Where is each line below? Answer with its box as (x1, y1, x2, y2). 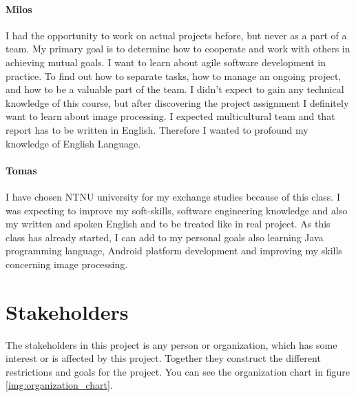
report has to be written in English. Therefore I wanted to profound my (6, 122, 308, 136)
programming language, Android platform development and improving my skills (6, 243, 342, 258)
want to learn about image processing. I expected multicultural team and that (6, 109, 335, 123)
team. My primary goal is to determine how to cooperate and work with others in (6, 41, 350, 56)
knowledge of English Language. (6, 136, 141, 150)
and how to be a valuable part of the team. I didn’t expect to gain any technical (6, 82, 344, 96)
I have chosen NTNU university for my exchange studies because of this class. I (6, 189, 340, 203)
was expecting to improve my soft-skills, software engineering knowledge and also (6, 203, 348, 217)
